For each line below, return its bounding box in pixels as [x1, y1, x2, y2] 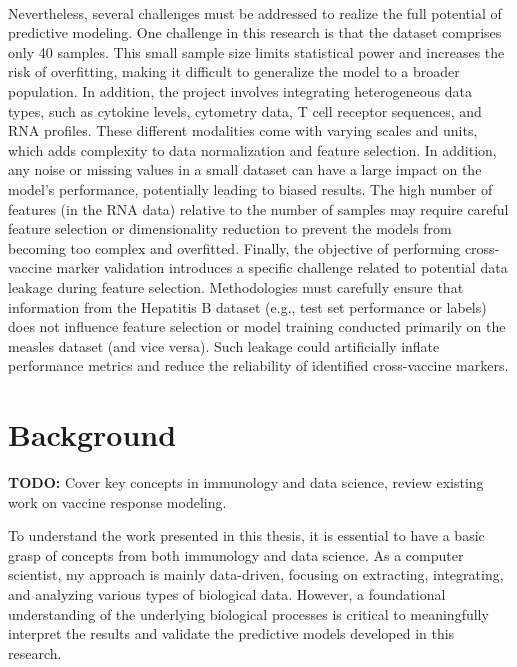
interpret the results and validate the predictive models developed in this [8, 623, 455, 644]
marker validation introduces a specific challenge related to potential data [56, 257, 508, 278]
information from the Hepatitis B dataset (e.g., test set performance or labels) [8, 296, 487, 317]
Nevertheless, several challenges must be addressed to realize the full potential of [8, 2, 502, 23]
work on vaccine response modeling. [8, 491, 227, 512]
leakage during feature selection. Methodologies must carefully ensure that [8, 276, 464, 297]
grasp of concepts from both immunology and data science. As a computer [8, 544, 464, 565]
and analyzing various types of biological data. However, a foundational [8, 583, 446, 604]
